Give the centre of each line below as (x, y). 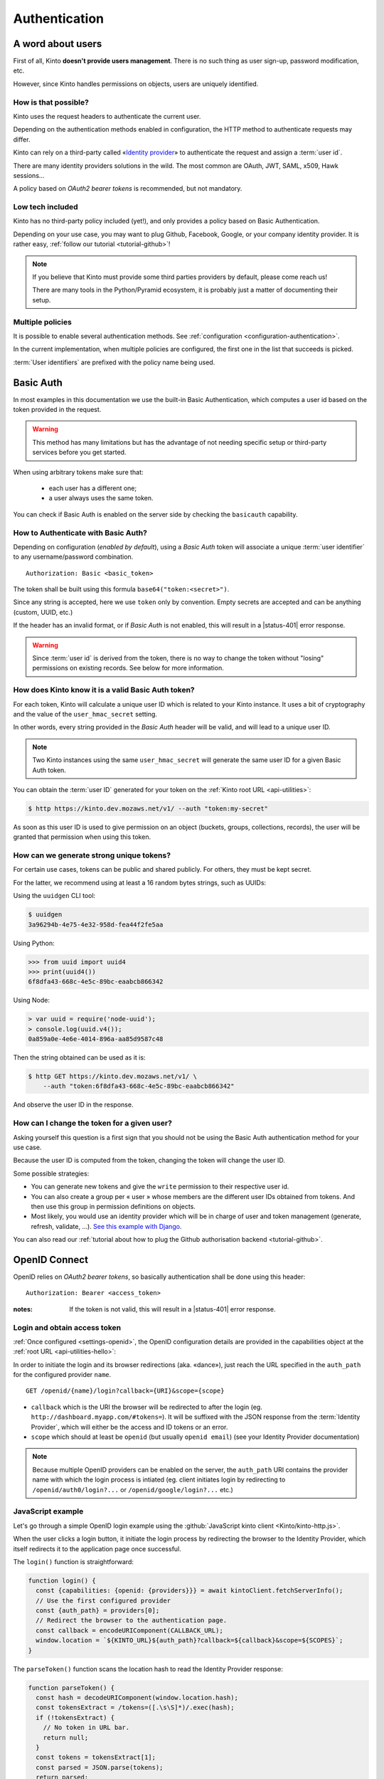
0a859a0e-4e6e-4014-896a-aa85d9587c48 (96, 1039)
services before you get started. (79, 453)
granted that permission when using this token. (82, 837)
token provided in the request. (57, 410)
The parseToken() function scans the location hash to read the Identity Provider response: (148, 1669)
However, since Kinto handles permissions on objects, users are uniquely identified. (136, 84)
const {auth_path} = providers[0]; (98, 1611)
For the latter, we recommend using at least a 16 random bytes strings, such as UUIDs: (140, 882)
